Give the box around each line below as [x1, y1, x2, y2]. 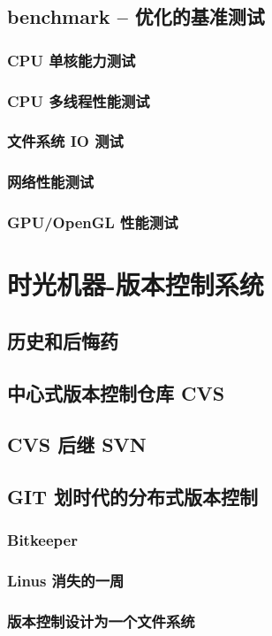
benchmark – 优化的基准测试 [7, 3, 265, 30]
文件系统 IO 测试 [7, 130, 124, 152]
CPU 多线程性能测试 [7, 89, 150, 111]
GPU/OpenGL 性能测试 [7, 211, 178, 234]
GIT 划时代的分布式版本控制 [7, 483, 258, 510]
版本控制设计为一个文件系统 [7, 610, 195, 632]
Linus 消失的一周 [7, 570, 125, 592]
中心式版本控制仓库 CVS [7, 379, 225, 406]
